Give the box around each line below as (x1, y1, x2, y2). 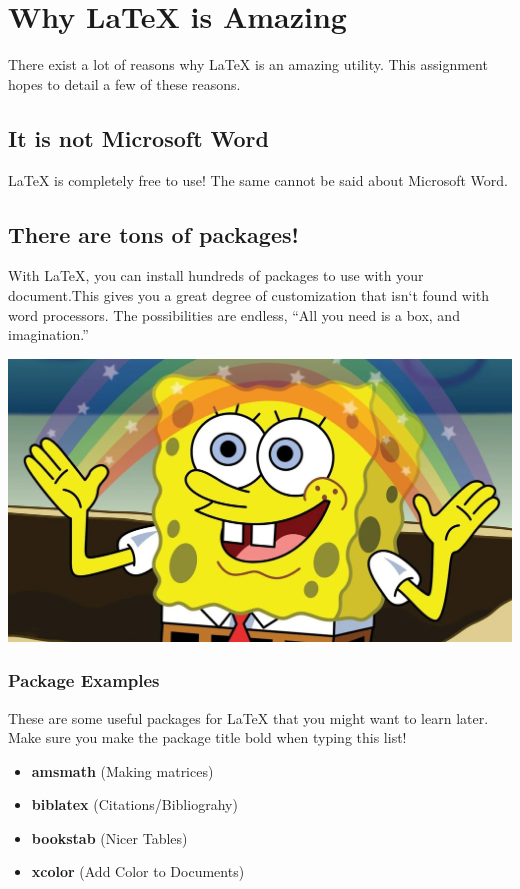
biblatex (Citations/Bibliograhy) (31, 794, 238, 815)
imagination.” (8, 324, 89, 345)
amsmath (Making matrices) (31, 760, 214, 781)
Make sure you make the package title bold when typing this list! (8, 727, 407, 748)
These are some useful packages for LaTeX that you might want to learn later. (8, 707, 489, 728)
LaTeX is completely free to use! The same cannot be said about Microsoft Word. (8, 169, 508, 190)
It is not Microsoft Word (8, 122, 269, 153)
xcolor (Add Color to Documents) (31, 861, 245, 882)
